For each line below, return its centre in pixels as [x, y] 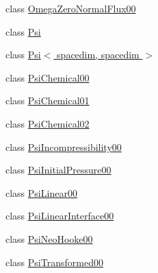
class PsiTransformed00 [54, 262]
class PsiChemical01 [48, 100]
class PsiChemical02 [48, 123]
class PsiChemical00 [48, 77]
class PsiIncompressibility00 [64, 146]
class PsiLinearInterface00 [60, 216]
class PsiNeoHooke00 [49, 238]
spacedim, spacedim [98, 55]
